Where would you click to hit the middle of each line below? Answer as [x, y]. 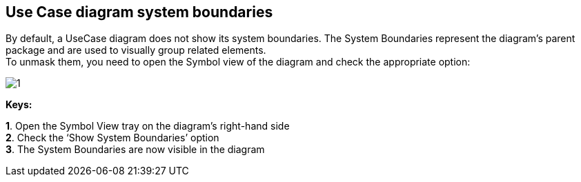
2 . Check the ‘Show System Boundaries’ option [112, 138]
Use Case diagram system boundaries [139, 12]
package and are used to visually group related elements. [136, 50]
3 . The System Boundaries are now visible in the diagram [135, 150]
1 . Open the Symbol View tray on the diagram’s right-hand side [148, 126]
